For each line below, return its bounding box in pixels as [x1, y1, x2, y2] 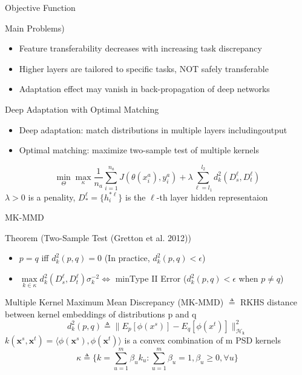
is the [125, 190, 146, 203]
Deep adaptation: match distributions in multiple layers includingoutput [19, 123, 287, 136]
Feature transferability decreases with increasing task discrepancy [19, 42, 262, 55]
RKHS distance [240, 296, 298, 308]
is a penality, [28, 190, 76, 203]
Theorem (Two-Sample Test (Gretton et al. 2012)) [5, 231, 191, 244]
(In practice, [104, 251, 150, 264]
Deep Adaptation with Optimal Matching [5, 102, 159, 115]
